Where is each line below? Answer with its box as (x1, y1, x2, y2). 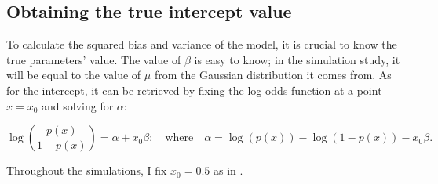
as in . (213, 162, 243, 179)
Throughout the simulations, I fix (6, 162, 167, 179)
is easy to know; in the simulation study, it (194, 51, 400, 67)
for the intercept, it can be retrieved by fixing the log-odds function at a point (6, 81, 382, 98)
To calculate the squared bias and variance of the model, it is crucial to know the (6, 36, 397, 52)
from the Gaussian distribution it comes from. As (154, 67, 392, 83)
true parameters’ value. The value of (6, 51, 181, 67)
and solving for (42, 97, 114, 114)
